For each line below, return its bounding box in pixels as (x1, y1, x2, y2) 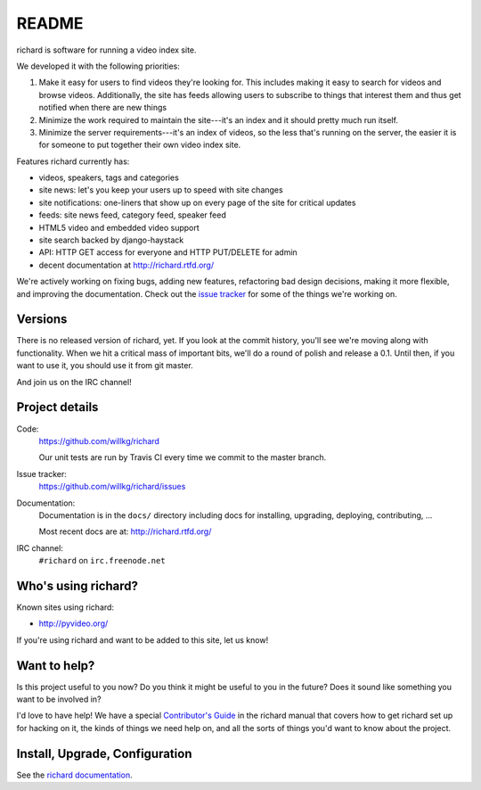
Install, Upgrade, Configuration (16, 745, 192, 761)
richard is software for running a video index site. (16, 45, 197, 55)
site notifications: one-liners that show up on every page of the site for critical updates (38, 197, 356, 208)
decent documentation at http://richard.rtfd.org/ (38, 259, 214, 270)
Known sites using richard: (16, 602, 115, 613)
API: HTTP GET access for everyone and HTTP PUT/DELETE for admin (38, 247, 298, 258)
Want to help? (16, 658, 95, 673)
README (16, 13, 84, 33)
